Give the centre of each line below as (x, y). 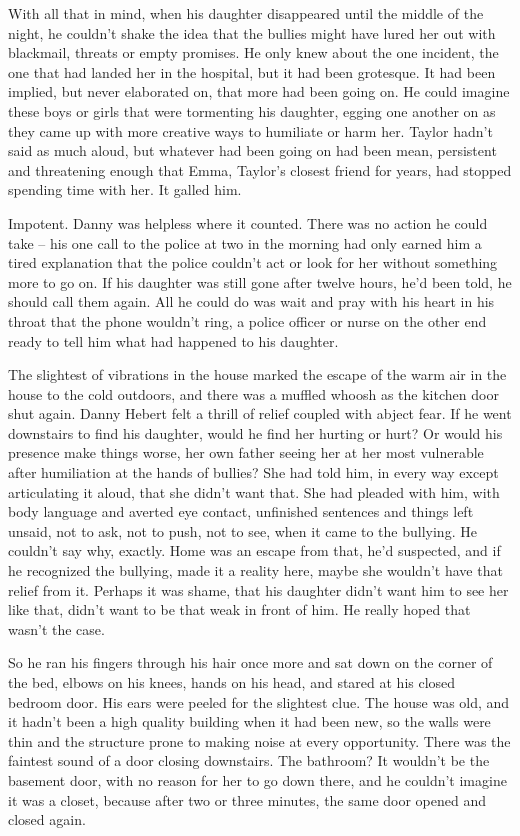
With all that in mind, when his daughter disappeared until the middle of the (246, 13)
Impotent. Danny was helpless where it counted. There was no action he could (248, 222)
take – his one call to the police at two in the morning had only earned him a (245, 242)
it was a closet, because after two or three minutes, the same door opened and (247, 799)
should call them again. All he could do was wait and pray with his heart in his (251, 301)
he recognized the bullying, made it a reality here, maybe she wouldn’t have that (255, 570)
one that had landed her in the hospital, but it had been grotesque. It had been (252, 71)
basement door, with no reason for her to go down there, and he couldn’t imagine (257, 779)
